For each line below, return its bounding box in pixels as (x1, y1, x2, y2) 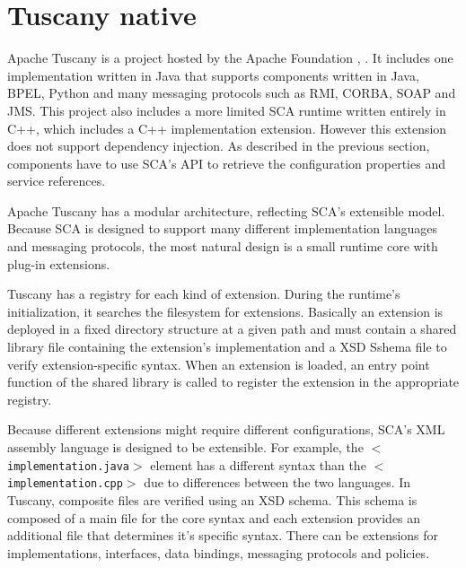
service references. (7, 171, 106, 190)
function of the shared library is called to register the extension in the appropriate (7, 372, 460, 391)
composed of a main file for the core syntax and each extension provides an (7, 508, 421, 527)
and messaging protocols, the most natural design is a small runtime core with (7, 237, 438, 256)
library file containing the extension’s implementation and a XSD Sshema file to (7, 337, 447, 356)
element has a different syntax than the (150, 455, 366, 474)
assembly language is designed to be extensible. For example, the (7, 438, 364, 456)
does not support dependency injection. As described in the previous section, (7, 136, 430, 155)
